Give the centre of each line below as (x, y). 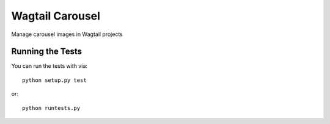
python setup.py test (54, 80)
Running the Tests (47, 52)
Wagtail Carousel (56, 16)
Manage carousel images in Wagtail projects (67, 34)
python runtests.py (51, 108)
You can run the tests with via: (50, 66)
